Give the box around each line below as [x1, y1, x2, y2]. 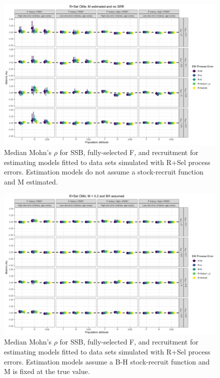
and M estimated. [4, 176, 58, 186]
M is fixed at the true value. [4, 366, 90, 376]
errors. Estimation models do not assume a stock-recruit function [4, 166, 203, 177]
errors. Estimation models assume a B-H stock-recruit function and [4, 356, 210, 366]
